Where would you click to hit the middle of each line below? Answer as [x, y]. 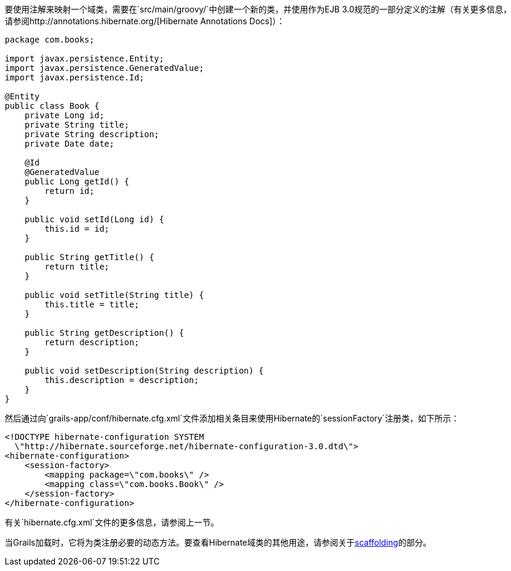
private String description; [92, 134]
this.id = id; [77, 229]
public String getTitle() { [89, 257]
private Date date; [69, 144]
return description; [92, 342]
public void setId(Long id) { [94, 219]
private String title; [77, 125]
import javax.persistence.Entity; [84, 59]
